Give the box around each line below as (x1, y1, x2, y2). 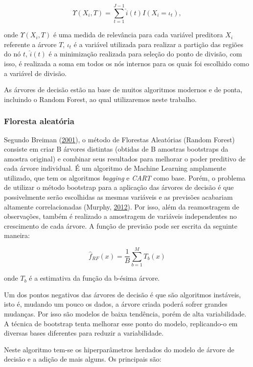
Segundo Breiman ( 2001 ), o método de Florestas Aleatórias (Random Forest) (4, 134, 235, 144)
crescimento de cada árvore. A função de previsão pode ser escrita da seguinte (4, 220, 237, 231)
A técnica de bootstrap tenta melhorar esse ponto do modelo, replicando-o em (4, 318, 238, 328)
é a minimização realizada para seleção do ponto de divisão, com (48, 49, 242, 59)
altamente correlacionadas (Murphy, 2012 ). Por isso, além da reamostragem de (4, 201, 239, 211)
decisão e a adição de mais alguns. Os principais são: (4, 354, 161, 364)
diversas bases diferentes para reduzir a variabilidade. (4, 328, 164, 338)
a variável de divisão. (4, 68, 67, 78)
